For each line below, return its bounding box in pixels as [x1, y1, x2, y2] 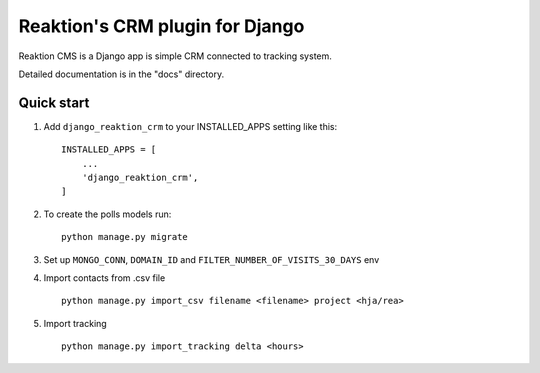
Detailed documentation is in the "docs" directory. [18, 68, 225, 80]
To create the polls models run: [43, 208, 172, 220]
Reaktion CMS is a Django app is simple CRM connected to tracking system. [18, 50, 332, 62]
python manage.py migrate [61, 231, 189, 243]
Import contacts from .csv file [43, 271, 166, 284]
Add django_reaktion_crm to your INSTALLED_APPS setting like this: [43, 120, 338, 132]
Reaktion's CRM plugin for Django [18, 15, 305, 37]
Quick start [18, 94, 90, 111]
